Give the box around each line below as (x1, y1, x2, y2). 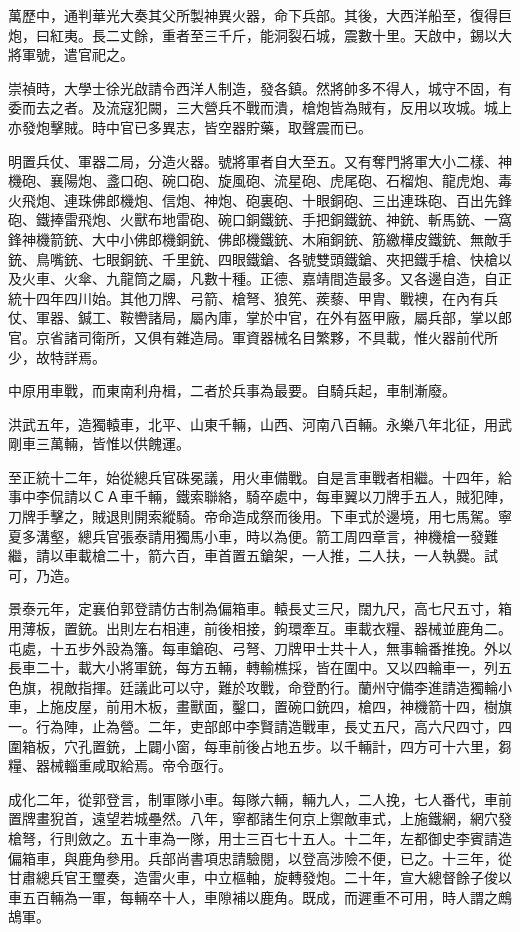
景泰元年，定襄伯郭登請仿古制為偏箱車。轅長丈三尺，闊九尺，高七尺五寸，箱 (8, 598, 512, 619)
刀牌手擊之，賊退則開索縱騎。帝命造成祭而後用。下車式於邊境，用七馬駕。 (8, 506, 498, 527)
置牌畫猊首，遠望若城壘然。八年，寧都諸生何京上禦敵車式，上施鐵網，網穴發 (8, 808, 512, 829)
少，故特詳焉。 (8, 346, 106, 367)
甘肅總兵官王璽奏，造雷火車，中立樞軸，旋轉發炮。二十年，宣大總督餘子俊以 (8, 867, 512, 888)
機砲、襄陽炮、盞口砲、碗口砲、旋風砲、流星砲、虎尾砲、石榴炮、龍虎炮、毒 (8, 170, 512, 191)
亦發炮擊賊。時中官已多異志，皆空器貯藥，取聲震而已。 (8, 116, 372, 137)
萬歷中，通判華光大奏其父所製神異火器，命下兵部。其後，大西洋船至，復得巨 (8, 5, 512, 25)
